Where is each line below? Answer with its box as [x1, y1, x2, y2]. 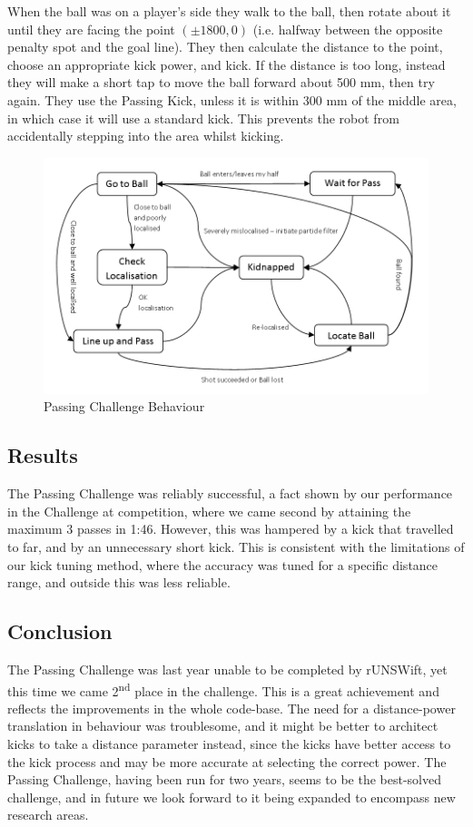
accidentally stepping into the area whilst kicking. [7, 126, 284, 145]
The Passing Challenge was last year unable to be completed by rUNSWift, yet [7, 659, 448, 678]
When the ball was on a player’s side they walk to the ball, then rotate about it [7, 2, 451, 20]
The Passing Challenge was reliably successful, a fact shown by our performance [7, 484, 453, 503]
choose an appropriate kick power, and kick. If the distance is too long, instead [7, 54, 446, 74]
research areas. [7, 805, 89, 824]
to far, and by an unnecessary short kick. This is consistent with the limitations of [7, 537, 465, 556]
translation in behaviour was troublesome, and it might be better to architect [7, 716, 439, 735]
